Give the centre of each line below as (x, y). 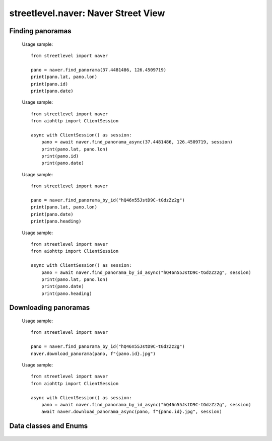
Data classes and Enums (49, 426)
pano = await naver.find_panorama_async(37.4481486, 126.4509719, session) (137, 142)
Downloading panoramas (50, 308)
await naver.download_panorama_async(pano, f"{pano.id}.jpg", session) (131, 412)
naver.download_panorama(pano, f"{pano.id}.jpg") (93, 353)
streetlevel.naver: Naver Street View (87, 13)
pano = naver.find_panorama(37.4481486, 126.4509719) (98, 70)
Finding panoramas (40, 31)
